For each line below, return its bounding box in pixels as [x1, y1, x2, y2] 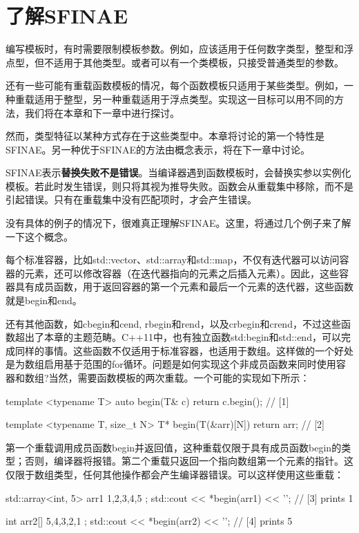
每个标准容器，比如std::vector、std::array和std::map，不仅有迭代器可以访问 [6, 252, 340, 267]
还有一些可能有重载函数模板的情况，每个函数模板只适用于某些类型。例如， [6, 78, 344, 93]
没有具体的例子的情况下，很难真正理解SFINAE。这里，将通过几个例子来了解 [6, 216, 351, 230]
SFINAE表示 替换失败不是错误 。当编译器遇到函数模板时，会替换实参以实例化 [6, 165, 351, 180]
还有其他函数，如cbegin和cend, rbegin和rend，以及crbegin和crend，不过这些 [6, 316, 341, 330]
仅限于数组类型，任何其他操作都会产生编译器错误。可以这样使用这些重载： [6, 467, 344, 481]
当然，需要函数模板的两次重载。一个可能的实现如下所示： [48, 371, 310, 384]
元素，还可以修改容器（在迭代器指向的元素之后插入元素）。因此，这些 [24, 265, 339, 280]
